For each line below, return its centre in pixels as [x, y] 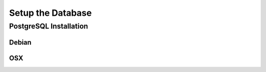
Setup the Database [50, 13]
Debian [20, 42]
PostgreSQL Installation [49, 26]
